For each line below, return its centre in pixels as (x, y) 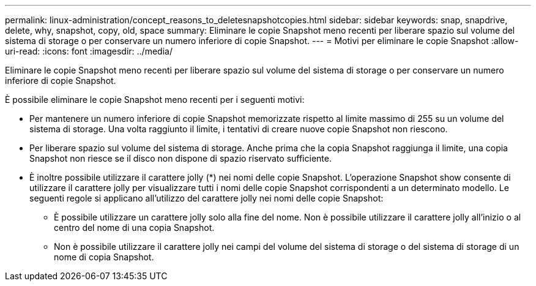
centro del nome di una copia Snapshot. (134, 228)
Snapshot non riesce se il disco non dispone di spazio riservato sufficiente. (181, 158)
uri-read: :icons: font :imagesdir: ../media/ (89, 51)
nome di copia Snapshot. (104, 257)
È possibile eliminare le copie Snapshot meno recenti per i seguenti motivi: (155, 100)
